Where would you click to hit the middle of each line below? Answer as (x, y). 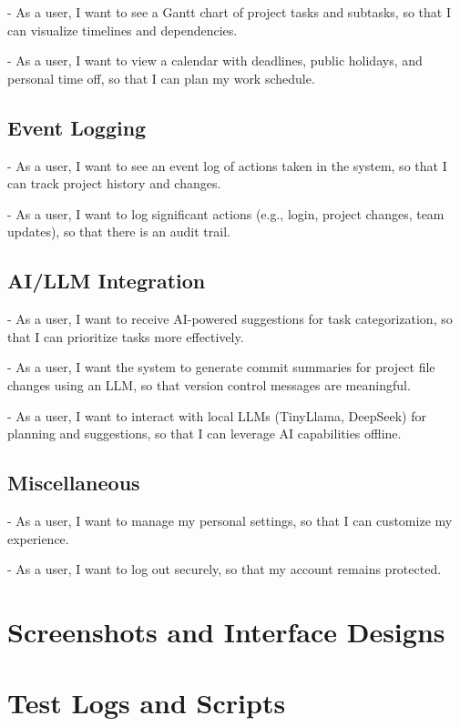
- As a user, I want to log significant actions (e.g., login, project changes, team (226, 213)
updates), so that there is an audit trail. (119, 232)
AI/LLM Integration (107, 281)
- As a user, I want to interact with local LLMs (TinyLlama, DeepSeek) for (217, 415)
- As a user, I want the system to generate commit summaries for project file (221, 367)
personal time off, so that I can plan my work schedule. (161, 78)
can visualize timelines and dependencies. (123, 30)
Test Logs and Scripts (147, 703)
